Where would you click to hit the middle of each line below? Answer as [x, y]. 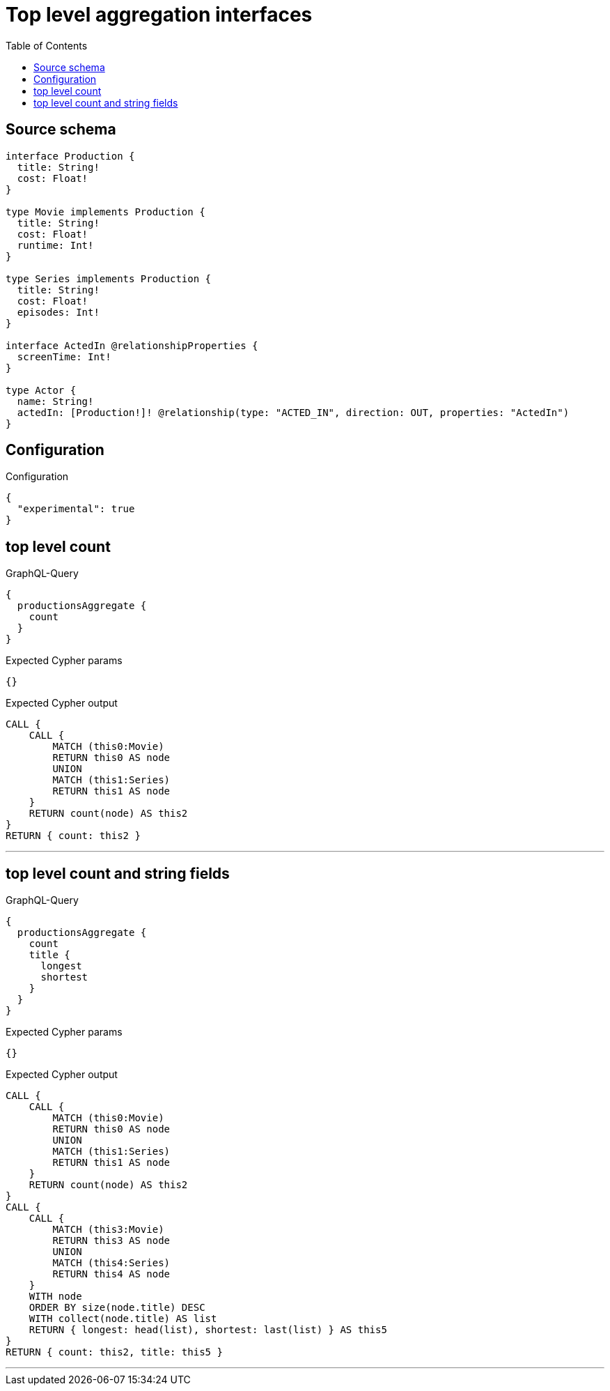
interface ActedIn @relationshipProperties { [132, 345]
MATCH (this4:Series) [111, 1263]
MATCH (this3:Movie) [108, 1230]
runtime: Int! [55, 245]
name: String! [55, 401]
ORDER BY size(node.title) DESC [117, 1308]
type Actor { [41, 390]
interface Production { [70, 156]
